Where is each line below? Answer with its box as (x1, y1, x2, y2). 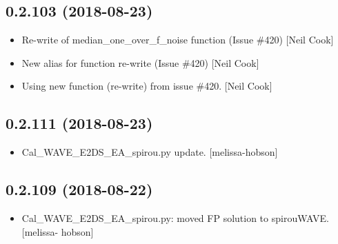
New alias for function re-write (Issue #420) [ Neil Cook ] (21, 55, 259, 70)
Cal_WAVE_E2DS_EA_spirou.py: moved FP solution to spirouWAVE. (21, 210, 329, 225)
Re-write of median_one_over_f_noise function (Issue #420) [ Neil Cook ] (21, 32, 334, 47)
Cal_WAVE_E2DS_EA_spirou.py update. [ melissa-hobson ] (21, 145, 278, 159)
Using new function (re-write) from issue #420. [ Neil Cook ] (21, 79, 272, 93)
